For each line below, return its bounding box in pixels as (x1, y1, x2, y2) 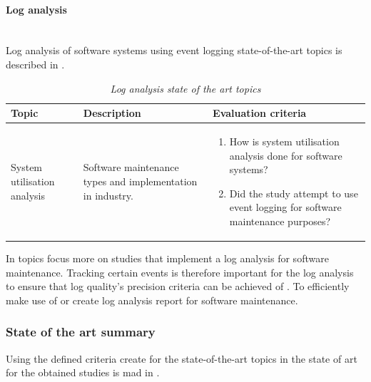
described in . (6, 56, 65, 71)
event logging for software (229, 200, 342, 215)
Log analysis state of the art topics (110, 81, 261, 95)
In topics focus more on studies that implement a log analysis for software (6, 251, 329, 266)
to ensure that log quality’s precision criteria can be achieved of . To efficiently (6, 279, 350, 294)
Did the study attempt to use (229, 185, 358, 200)
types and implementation (83, 174, 198, 188)
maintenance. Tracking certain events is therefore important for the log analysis (6, 264, 354, 279)
